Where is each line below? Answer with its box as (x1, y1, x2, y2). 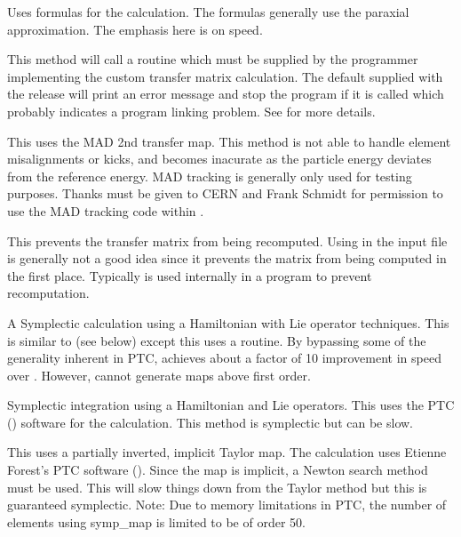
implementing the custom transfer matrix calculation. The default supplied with (7, 67, 443, 85)
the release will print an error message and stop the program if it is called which (7, 84, 444, 103)
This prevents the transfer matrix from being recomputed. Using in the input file (7, 231, 448, 250)
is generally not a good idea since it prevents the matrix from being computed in (7, 249, 447, 268)
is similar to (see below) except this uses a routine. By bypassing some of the (7, 331, 426, 349)
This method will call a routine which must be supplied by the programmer (7, 50, 418, 68)
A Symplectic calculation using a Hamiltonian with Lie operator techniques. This (7, 313, 449, 332)
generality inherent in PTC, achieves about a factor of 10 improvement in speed (7, 349, 441, 367)
